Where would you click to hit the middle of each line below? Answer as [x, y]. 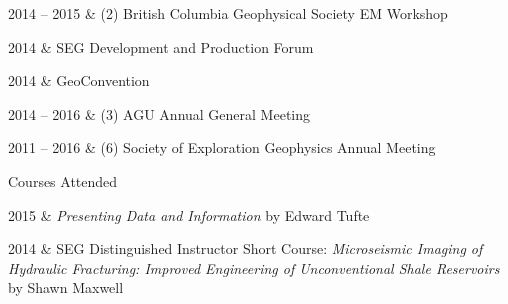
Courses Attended [63, 180]
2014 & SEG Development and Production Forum [161, 46]
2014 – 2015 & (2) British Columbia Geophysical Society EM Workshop [228, 13]
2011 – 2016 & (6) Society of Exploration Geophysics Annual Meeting [222, 147]
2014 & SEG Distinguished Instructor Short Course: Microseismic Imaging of [245, 248]
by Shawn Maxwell [66, 287]
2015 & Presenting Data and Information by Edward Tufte [189, 214]
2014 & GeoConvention [79, 80]
